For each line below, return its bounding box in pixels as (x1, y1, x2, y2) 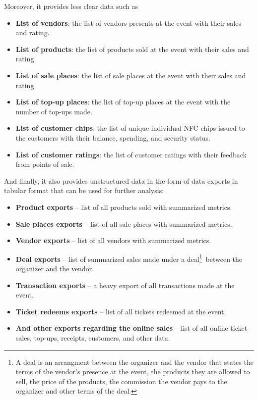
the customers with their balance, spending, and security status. (15, 132, 210, 143)
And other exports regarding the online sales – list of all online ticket (15, 323, 248, 333)
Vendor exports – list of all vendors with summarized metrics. (15, 235, 211, 246)
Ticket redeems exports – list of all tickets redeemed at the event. (15, 306, 226, 316)
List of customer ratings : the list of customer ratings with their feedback (15, 149, 247, 159)
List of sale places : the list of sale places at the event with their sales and (15, 70, 246, 80)
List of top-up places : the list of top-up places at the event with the (15, 97, 231, 107)
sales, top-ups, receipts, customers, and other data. (15, 332, 170, 343)
